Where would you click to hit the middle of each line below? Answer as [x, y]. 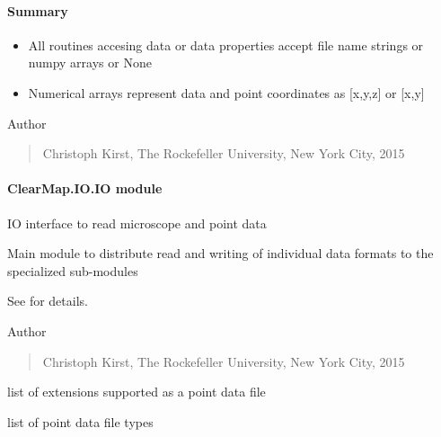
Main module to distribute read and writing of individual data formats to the [220, 253]
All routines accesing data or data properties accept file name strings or [226, 45]
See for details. [48, 301]
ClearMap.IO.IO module [85, 188]
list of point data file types [80, 421]
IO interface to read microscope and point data [137, 223]
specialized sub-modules [73, 270]
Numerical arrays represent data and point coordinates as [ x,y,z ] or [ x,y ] [226, 92]
